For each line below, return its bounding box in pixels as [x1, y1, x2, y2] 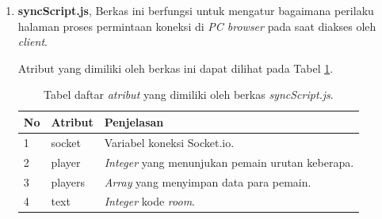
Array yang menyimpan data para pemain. [104, 173, 311, 190]
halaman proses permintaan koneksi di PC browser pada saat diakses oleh [17, 17, 376, 34]
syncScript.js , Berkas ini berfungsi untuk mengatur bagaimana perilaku [17, 2, 374, 18]
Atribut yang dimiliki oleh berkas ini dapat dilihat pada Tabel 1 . [17, 59, 334, 76]
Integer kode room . [104, 193, 195, 210]
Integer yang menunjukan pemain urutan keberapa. [104, 153, 354, 170]
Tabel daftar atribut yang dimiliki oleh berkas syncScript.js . [44, 86, 334, 103]
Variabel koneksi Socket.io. [104, 134, 235, 150]
